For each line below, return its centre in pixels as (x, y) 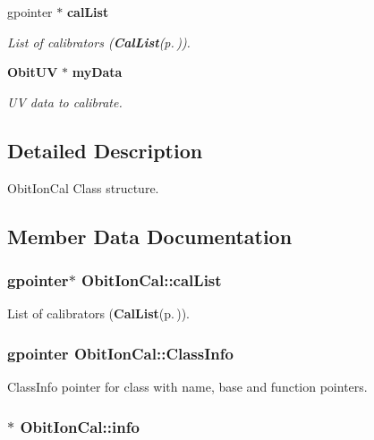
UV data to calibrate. (65, 102)
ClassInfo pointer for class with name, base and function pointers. (187, 386)
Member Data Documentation (150, 236)
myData (97, 72)
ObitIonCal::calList (152, 279)
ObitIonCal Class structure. (83, 187)
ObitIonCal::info (80, 426)
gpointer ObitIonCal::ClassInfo (120, 353)
